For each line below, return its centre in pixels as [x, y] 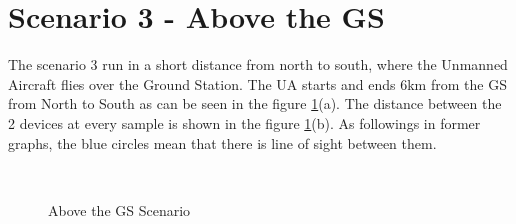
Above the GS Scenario [119, 209]
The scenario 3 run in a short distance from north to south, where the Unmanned [258, 64]
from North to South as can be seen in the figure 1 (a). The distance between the [255, 103]
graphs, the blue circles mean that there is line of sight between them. [222, 142]
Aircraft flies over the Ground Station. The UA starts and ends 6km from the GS [257, 83]
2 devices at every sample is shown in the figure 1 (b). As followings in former [244, 122]
